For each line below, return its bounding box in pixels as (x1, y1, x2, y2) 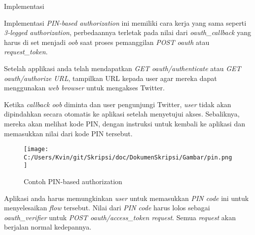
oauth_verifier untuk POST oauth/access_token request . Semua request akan (4, 212, 236, 222)
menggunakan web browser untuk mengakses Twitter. (4, 82, 165, 93)
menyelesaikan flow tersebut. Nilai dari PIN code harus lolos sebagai (4, 202, 210, 213)
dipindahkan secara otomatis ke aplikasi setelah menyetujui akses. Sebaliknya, (4, 109, 240, 119)
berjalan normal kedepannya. (4, 222, 92, 232)
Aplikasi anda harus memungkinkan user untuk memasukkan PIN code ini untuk (4, 193, 249, 203)
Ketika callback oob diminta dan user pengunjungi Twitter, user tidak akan (4, 99, 231, 109)
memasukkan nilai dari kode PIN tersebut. (4, 128, 133, 138)
